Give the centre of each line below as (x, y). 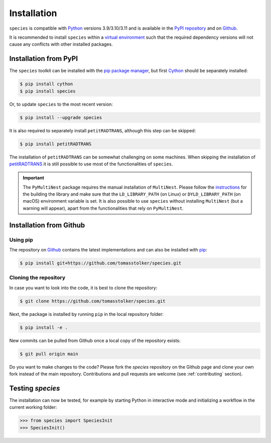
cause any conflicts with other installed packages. (61, 44)
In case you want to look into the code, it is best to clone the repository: (83, 288)
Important (34, 178)
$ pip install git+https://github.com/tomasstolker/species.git (101, 263)
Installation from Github (47, 225)
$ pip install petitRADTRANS (56, 144)
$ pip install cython (46, 84)
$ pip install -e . (44, 327)
